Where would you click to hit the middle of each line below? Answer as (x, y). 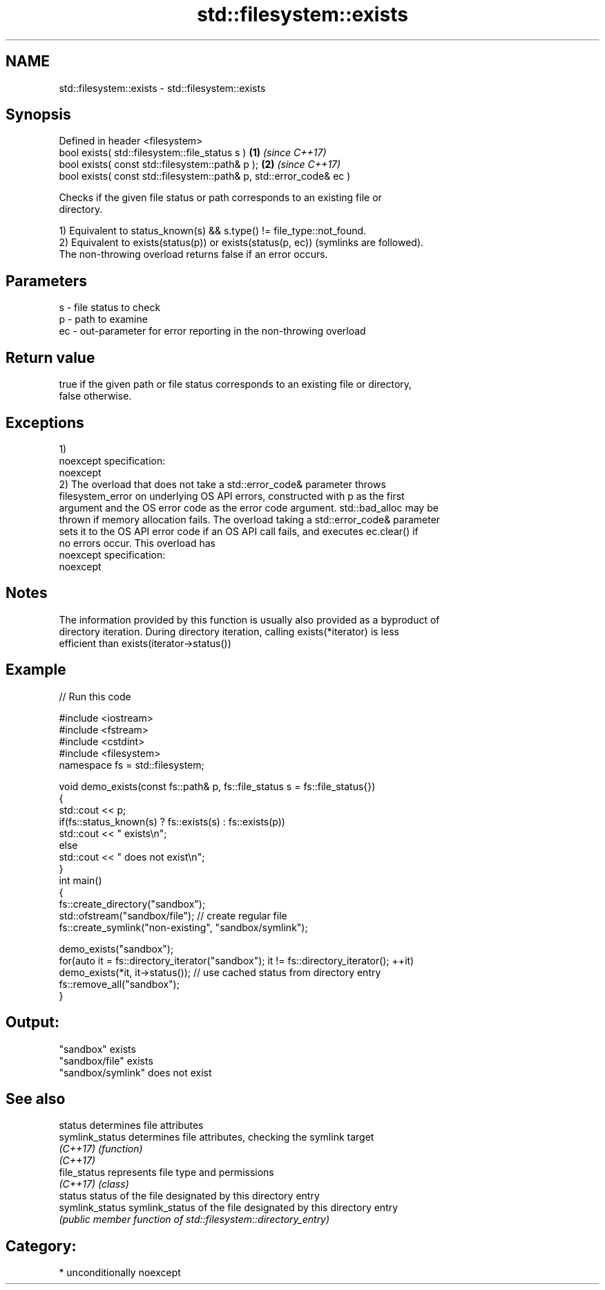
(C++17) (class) (94, 1184)
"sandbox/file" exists (106, 1060)
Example (36, 670)
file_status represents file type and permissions (166, 1172)
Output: (32, 1022)
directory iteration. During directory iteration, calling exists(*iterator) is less (229, 631)
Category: (41, 1246)
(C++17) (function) (101, 1149)
